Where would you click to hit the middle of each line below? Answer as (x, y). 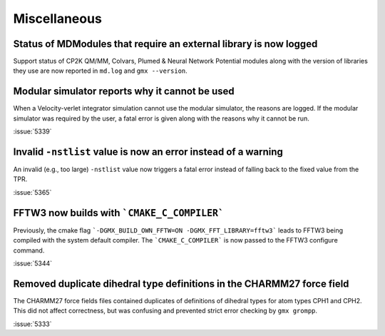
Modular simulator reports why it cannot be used (124, 92)
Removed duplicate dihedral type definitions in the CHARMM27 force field (181, 284)
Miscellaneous (58, 19)
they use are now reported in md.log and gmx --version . (101, 71)
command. (29, 250)
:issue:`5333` (32, 324)
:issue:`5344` (33, 263)
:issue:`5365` (32, 192)
